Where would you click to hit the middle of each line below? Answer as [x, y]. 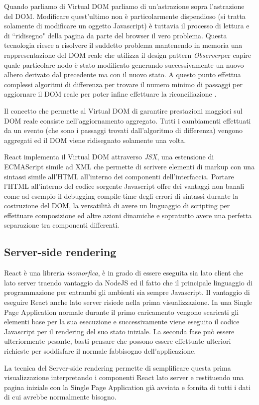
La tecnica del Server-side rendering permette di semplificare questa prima [118, 367]
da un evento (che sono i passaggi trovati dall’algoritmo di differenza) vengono [124, 130]
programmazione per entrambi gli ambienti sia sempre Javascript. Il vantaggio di [127, 292]
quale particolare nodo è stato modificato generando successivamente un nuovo [124, 65]
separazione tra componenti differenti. [62, 225]
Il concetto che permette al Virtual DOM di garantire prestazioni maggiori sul [123, 110]
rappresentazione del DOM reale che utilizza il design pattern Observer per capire [128, 55]
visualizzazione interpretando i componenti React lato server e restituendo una [124, 377]
